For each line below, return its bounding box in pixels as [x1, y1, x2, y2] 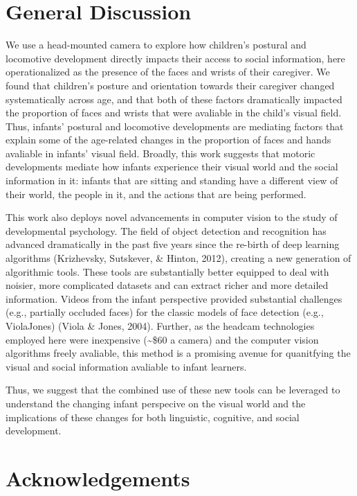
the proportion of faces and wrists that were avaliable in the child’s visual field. [6, 105, 342, 120]
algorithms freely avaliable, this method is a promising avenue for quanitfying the [6, 346, 351, 360]
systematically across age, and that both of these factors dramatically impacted [6, 91, 342, 106]
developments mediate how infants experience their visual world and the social [6, 159, 338, 174]
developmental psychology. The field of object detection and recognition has [6, 223, 327, 238]
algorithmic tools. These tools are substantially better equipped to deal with [6, 264, 329, 278]
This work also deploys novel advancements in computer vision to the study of [6, 210, 338, 224]
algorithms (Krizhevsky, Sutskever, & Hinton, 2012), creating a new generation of [6, 251, 351, 265]
